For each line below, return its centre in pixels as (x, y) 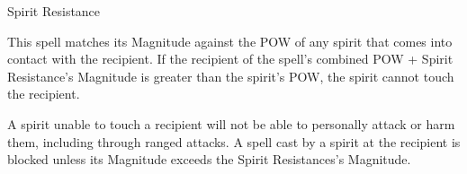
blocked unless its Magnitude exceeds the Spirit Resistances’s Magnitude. (209, 159)
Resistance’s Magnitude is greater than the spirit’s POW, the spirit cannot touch (231, 76)
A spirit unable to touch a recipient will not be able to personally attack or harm (231, 123)
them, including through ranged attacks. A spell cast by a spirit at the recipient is (234, 141)
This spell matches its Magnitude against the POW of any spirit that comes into (230, 41)
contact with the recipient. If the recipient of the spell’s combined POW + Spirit (230, 59)
